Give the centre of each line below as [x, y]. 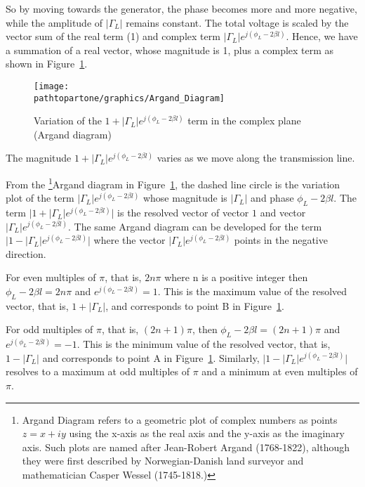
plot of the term [40, 198]
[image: [52, 86]
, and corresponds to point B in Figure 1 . [195, 305]
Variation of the [68, 121]
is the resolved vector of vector [183, 213]
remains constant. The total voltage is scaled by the [237, 22]
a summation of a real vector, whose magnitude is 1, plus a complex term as [170, 50]
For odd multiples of [49, 329]
